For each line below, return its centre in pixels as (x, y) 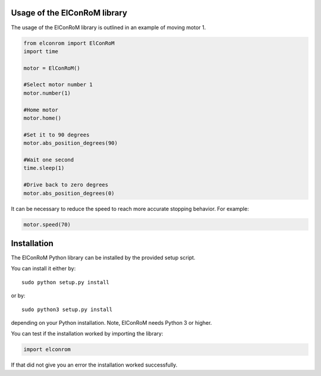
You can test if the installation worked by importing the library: (87, 334)
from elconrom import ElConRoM (69, 43)
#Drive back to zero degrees (66, 185)
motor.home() (43, 118)
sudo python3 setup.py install (67, 309)
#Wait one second (49, 160)
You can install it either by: (43, 269)
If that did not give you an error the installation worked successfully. (94, 365)
